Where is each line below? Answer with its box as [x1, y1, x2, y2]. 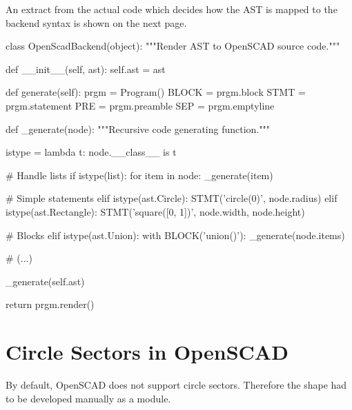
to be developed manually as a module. [6, 391, 171, 405]
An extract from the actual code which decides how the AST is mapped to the [6, 2, 338, 16]
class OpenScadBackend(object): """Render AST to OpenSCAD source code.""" [6, 39, 340, 53]
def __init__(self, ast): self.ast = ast [6, 61, 166, 76]
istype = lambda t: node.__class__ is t [6, 145, 177, 159]
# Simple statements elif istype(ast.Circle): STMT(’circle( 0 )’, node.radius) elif [6, 191, 338, 205]
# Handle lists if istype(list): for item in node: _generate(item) [6, 167, 273, 182]
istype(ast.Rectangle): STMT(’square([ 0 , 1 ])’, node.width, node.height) [6, 204, 305, 218]
